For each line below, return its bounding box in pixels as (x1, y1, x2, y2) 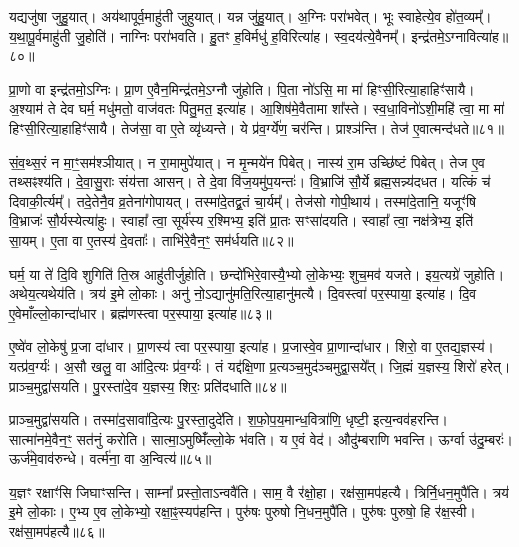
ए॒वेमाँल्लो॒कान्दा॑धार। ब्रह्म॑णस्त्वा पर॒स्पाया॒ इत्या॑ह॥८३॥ (9, 302, 272, 323)
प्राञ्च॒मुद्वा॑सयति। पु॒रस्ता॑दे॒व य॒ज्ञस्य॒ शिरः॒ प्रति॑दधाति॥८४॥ (9, 375, 287, 396)
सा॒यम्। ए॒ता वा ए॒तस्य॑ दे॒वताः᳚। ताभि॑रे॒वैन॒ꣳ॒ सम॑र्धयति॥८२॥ (9, 229, 294, 250)
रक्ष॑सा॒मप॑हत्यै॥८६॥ (9, 521, 105, 542)
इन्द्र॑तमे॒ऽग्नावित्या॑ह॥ (411, 25, 509, 46)
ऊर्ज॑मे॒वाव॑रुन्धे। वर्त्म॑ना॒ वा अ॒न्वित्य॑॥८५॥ (9, 448, 212, 469)
